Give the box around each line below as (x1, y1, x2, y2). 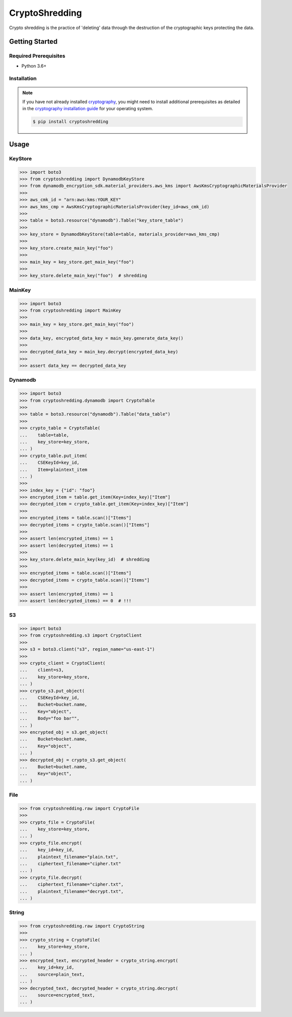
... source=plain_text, (19, 972, 85, 977)
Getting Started (9, 38, 58, 46)
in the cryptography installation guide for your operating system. (22, 106, 153, 112)
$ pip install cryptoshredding (33, 119, 109, 124)
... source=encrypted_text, (19, 992, 96, 998)
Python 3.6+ (21, 63, 47, 69)
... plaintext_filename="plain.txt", (19, 854, 118, 860)
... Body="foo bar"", (19, 716, 80, 721)
